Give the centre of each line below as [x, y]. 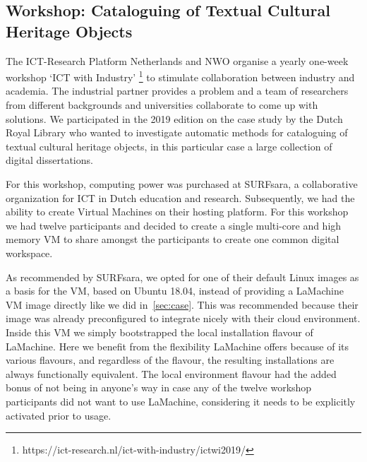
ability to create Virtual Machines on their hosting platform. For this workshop [177, 212]
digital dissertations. [49, 160]
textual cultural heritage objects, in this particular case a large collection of [169, 146]
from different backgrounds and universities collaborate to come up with [162, 105]
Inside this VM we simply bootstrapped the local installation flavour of [160, 332]
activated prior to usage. [59, 415]
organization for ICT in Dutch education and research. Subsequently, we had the [180, 197]
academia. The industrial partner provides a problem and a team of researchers [177, 91]
